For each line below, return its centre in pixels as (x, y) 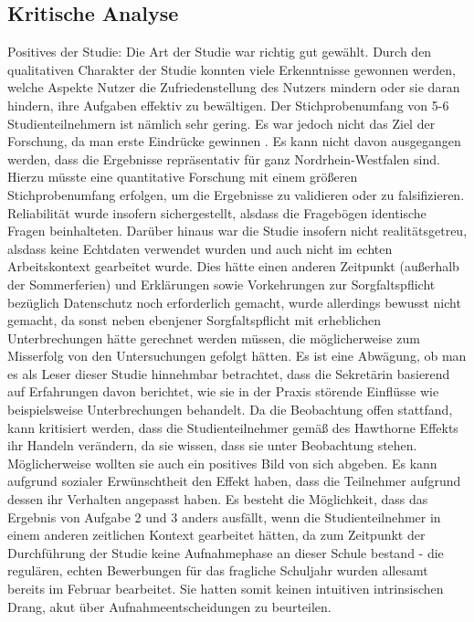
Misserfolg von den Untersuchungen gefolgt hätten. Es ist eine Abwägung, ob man (237, 356)
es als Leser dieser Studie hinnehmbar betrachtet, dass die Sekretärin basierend (229, 373)
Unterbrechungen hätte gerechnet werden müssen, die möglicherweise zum (214, 337)
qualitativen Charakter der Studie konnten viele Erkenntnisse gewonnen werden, (232, 69)
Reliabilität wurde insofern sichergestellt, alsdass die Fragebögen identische (217, 212)
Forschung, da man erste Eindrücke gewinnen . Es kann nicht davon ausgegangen (234, 141)
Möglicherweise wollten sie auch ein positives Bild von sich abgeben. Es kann (222, 463)
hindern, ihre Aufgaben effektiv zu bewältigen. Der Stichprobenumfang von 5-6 (228, 105)
